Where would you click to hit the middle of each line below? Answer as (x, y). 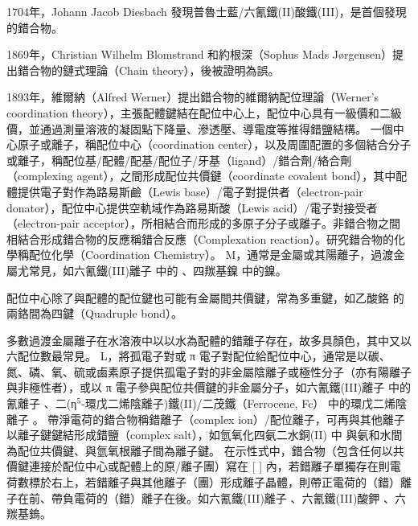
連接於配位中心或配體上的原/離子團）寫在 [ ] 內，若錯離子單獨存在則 (209, 466)
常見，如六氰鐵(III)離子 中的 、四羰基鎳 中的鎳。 (158, 270)
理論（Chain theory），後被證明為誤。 (182, 70)
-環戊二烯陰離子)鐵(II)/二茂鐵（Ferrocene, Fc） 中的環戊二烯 (239, 403)
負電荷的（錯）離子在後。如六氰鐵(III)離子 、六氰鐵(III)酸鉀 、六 (234, 497)
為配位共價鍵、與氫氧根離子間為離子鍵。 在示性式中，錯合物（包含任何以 (200, 450)
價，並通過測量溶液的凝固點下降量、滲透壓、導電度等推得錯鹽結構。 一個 (200, 128)
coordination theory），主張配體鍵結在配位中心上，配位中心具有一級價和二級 (204, 112)
